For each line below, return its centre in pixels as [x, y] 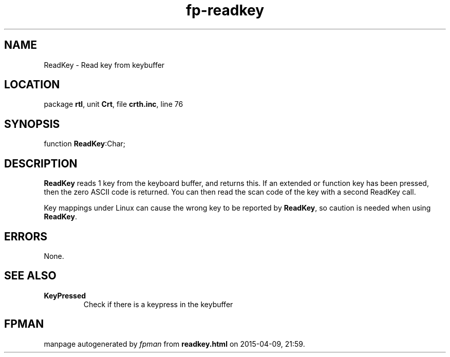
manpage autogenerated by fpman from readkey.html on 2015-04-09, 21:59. [174, 344]
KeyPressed [65, 295]
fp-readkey [225, 10]
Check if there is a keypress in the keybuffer [158, 304]
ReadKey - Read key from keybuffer [104, 65]
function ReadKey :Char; [85, 144]
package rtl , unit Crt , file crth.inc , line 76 [114, 104]
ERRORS [26, 236]
